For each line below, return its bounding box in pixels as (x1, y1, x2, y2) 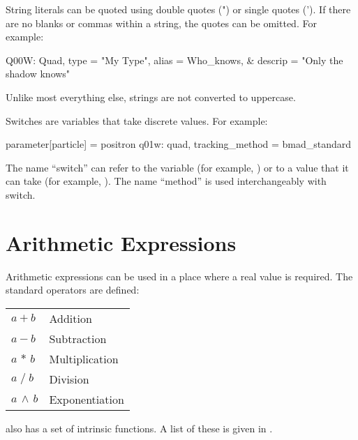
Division (49, 370, 89, 387)
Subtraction (49, 330, 107, 347)
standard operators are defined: (6, 282, 140, 297)
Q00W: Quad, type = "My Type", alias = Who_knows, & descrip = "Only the (6, 52, 343, 67)
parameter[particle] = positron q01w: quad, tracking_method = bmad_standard (6, 137, 352, 151)
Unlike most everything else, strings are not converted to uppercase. (6, 89, 296, 104)
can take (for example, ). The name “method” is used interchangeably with (6, 174, 327, 188)
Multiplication (49, 350, 119, 367)
